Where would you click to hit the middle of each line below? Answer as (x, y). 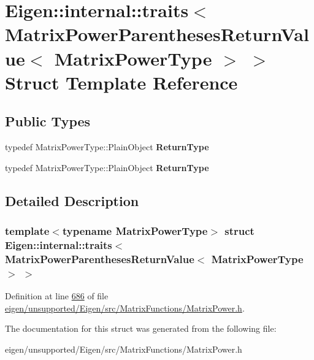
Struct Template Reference (121, 82)
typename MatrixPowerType (135, 231)
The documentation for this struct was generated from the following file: (141, 328)
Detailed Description (72, 200)
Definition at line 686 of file (57, 296)
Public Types (48, 121)
